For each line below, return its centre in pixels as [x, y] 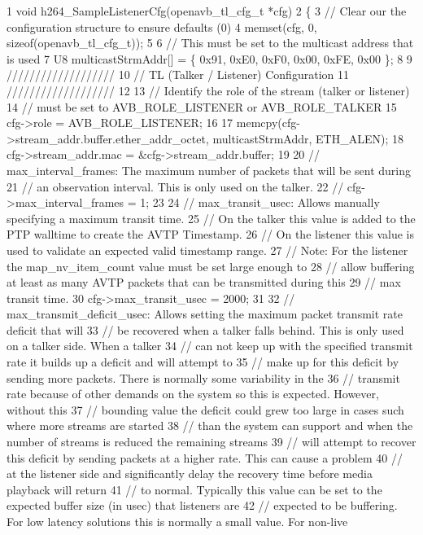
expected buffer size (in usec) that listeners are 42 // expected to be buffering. [202, 505]
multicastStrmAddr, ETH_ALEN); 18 [308, 138]
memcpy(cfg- [268, 123]
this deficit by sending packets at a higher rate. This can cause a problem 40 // [205, 457]
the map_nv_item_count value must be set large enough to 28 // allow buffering [211, 266]
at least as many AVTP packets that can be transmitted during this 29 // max [204, 282]
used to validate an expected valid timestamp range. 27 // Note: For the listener [207, 250]
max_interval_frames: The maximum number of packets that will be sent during [209, 170]
